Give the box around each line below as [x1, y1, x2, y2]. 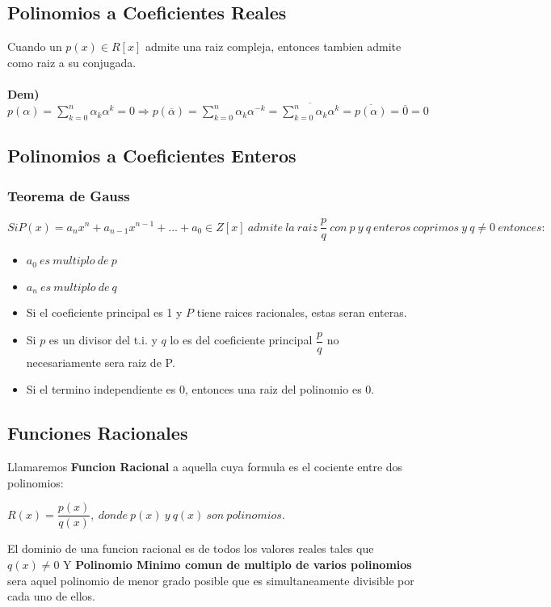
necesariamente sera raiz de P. [26, 353, 175, 370]
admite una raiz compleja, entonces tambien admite [145, 38, 402, 55]
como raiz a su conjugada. [7, 53, 137, 70]
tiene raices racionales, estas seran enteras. [196, 304, 407, 321]
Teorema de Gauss [7, 185, 130, 205]
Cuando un [7, 38, 62, 55]
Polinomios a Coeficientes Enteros [7, 143, 297, 168]
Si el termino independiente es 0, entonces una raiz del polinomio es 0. [26, 381, 375, 398]
